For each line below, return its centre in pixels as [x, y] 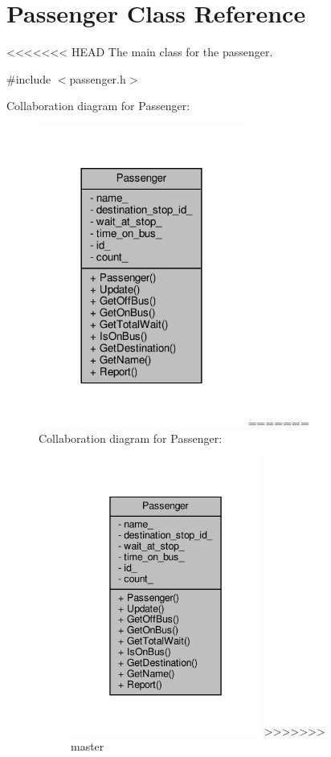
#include [29, 78]
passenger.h [98, 78]
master [88, 746]
